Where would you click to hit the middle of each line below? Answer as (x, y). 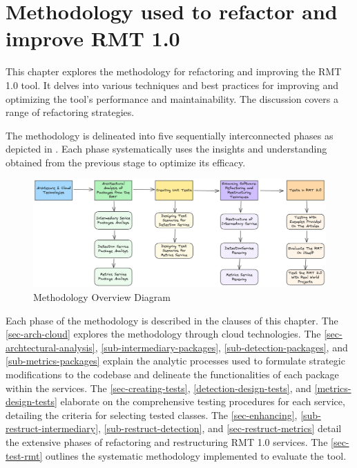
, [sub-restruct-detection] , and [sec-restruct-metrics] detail (220, 428)
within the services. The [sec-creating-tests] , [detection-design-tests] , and (158, 388)
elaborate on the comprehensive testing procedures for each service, (203, 401)
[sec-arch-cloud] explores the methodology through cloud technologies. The (163, 334)
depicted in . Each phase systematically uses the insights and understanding (166, 149)
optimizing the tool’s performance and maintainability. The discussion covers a (172, 98)
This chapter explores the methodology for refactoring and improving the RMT (174, 71)
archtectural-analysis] (50, 347)
